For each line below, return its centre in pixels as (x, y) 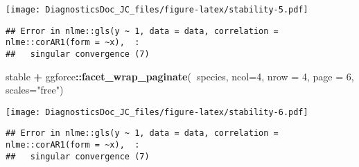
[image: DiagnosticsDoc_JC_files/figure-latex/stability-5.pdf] (157, 10)
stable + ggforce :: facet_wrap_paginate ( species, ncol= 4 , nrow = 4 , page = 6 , (180, 76)
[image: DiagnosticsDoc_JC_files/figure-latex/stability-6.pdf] (157, 112)
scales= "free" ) (35, 90)
